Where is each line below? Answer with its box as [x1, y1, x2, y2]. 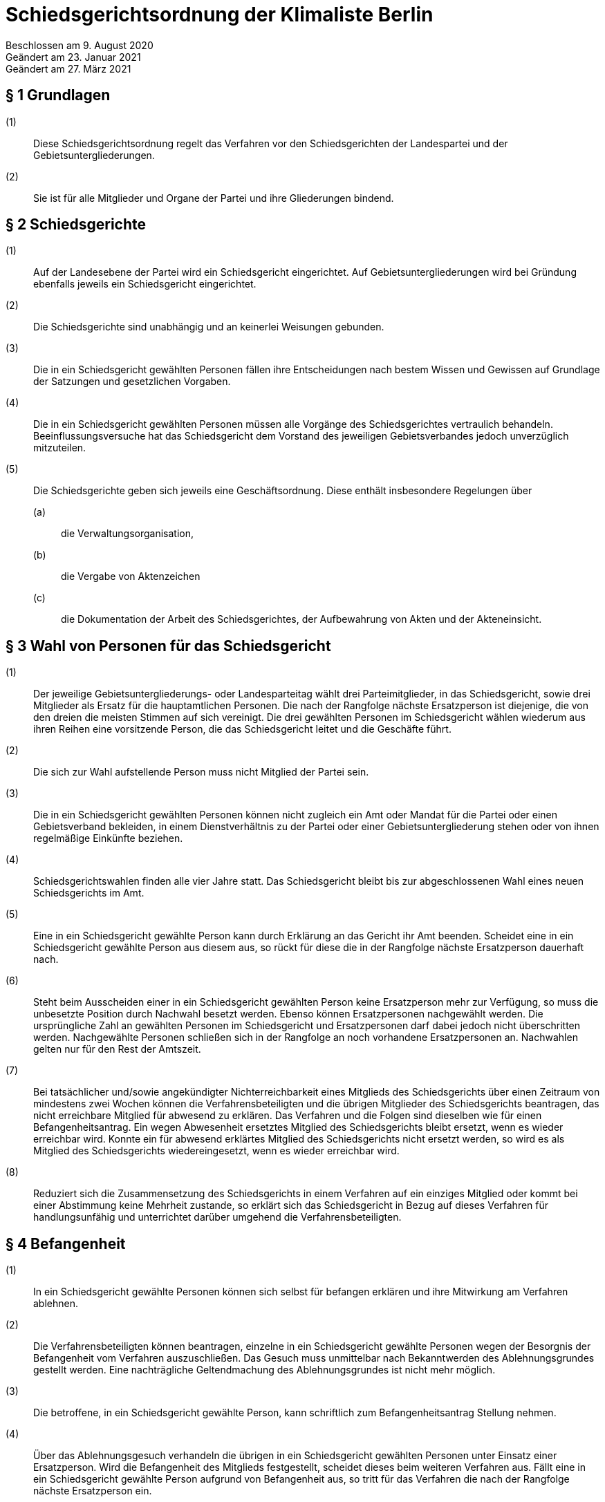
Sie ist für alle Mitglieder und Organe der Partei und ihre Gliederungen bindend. [33, 191, 394, 204]
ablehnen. [33, 1297, 79, 1310]
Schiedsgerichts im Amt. [33, 887, 145, 899]
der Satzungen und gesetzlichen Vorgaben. [33, 375, 231, 388]
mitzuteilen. [33, 442, 86, 454]
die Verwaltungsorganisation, [61, 527, 194, 540]
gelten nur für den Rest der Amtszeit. [33, 1043, 201, 1055]
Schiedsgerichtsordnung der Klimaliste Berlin [6, 3, 434, 26]
